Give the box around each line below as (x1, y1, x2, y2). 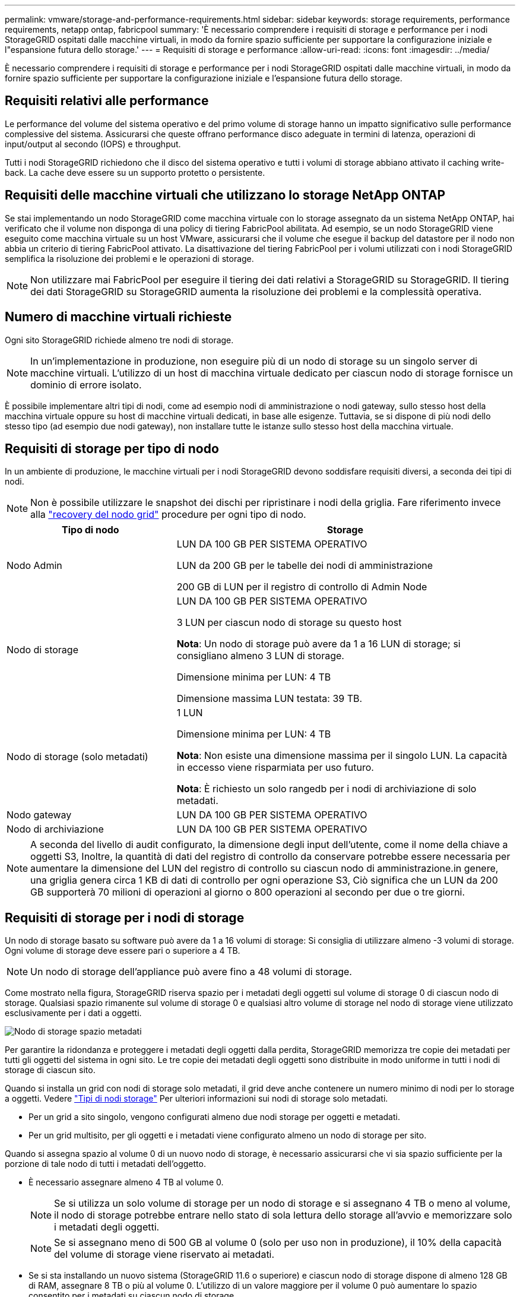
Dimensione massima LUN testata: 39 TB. (176, 692, 363, 705)
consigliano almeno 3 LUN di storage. (176, 650, 344, 662)
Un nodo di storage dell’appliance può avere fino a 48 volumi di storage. (30, 966, 352, 978)
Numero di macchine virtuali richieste (5, 309, 232, 325)
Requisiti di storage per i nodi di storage (5, 910, 245, 925)
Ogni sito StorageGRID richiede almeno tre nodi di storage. (5, 334, 234, 345)
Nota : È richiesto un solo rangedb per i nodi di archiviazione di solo (176, 783, 477, 795)
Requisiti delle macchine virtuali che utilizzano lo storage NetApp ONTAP (5, 188, 446, 203)
